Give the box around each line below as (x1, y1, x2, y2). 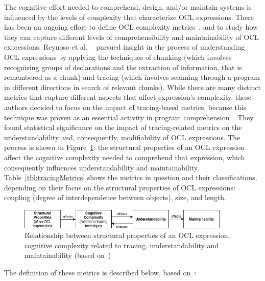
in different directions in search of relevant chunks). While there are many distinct (4, 81, 261, 92)
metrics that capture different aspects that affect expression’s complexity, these (4, 92, 252, 102)
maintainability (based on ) (25, 250, 111, 261)
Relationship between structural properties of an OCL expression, (25, 230, 230, 241)
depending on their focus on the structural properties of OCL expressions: (4, 182, 235, 192)
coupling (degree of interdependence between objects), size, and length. (4, 192, 227, 203)
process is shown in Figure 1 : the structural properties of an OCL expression (4, 142, 245, 153)
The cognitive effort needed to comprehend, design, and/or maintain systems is (4, 2, 252, 12)
